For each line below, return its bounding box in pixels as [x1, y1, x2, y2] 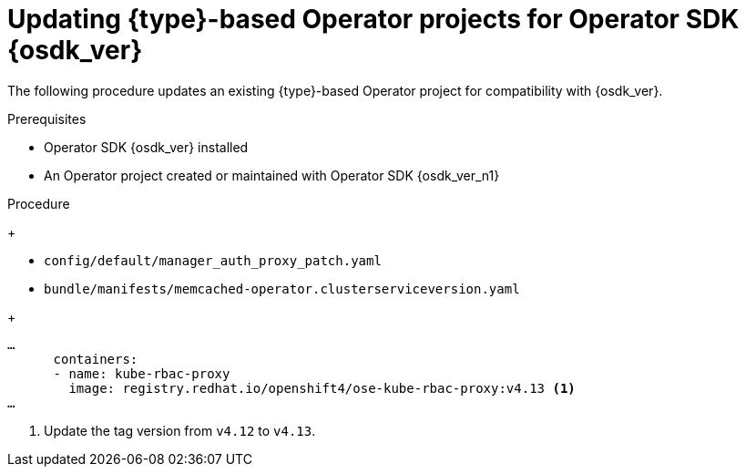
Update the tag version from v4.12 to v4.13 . [44, 422, 316, 438]
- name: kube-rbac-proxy [53, 366, 230, 381]
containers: [53, 351, 138, 366]
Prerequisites [7, 110, 87, 127]
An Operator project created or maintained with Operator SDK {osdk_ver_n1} [44, 167, 500, 183]
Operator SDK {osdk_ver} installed [44, 139, 249, 155]
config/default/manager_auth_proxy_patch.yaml [44, 252, 382, 268]
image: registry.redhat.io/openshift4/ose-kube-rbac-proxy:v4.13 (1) [68, 380, 576, 396]
